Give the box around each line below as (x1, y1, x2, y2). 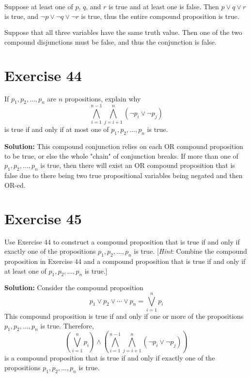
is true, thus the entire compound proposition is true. (81, 11, 239, 21)
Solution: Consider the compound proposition (4, 282, 143, 293)
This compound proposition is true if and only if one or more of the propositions (4, 311, 244, 321)
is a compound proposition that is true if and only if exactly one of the (4, 353, 215, 363)
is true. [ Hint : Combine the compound (134, 246, 247, 256)
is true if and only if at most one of (4, 124, 109, 134)
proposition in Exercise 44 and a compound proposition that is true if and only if (4, 256, 246, 266)
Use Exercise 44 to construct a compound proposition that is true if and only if (4, 236, 240, 246)
